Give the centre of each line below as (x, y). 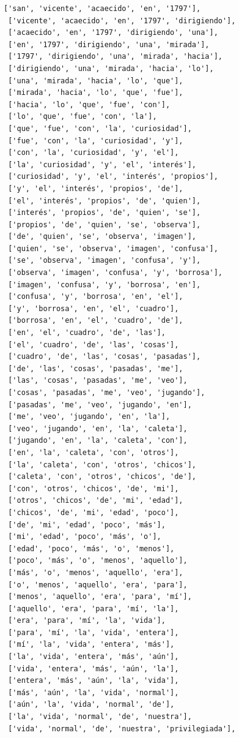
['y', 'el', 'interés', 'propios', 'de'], (96, 188)
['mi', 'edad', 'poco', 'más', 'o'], (85, 537)
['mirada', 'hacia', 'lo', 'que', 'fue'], (96, 93)
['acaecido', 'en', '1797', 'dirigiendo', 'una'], (113, 33)
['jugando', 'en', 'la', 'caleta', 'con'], (98, 441)
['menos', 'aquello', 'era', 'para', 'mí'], (100, 597)
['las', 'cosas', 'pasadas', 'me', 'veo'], (98, 381)
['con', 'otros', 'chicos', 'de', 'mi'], (94, 488)
